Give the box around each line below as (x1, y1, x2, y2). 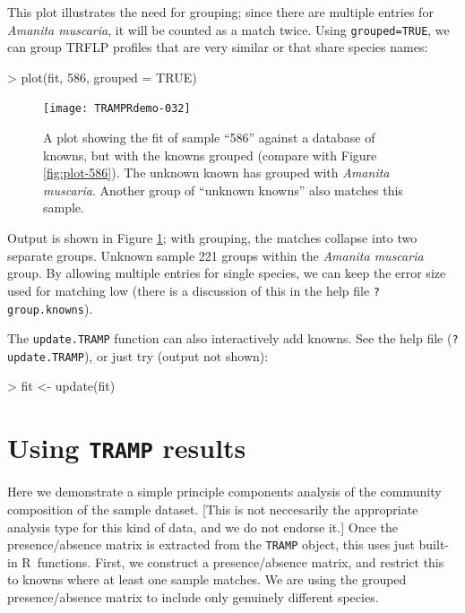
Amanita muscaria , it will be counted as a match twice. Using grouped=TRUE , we (7, 20, 450, 39)
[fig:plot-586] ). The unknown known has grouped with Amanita (43, 163, 390, 182)
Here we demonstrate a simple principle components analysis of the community (7, 482, 442, 501)
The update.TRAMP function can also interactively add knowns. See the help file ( (7, 329, 452, 348)
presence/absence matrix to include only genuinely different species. (7, 587, 379, 606)
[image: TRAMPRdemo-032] (43, 102, 191, 116)
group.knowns (7, 303, 84, 316)
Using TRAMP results (7, 429, 246, 466)
